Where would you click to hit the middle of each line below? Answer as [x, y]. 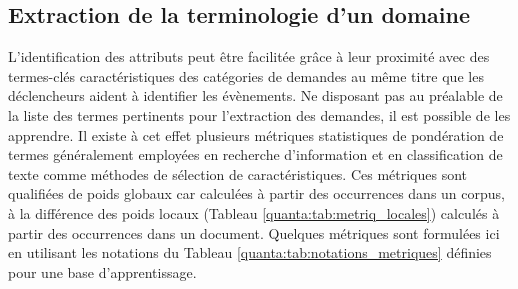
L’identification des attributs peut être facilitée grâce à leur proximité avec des [249, 56]
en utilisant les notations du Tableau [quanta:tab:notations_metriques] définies [250, 252]
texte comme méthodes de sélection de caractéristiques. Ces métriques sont [238, 173]
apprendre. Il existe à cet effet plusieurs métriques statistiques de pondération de [256, 134]
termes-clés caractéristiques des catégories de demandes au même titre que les [246, 75]
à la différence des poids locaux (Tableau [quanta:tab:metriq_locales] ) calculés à [254, 212]
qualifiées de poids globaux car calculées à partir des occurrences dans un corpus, [256, 193]
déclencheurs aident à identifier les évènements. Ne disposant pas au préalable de [255, 95]
